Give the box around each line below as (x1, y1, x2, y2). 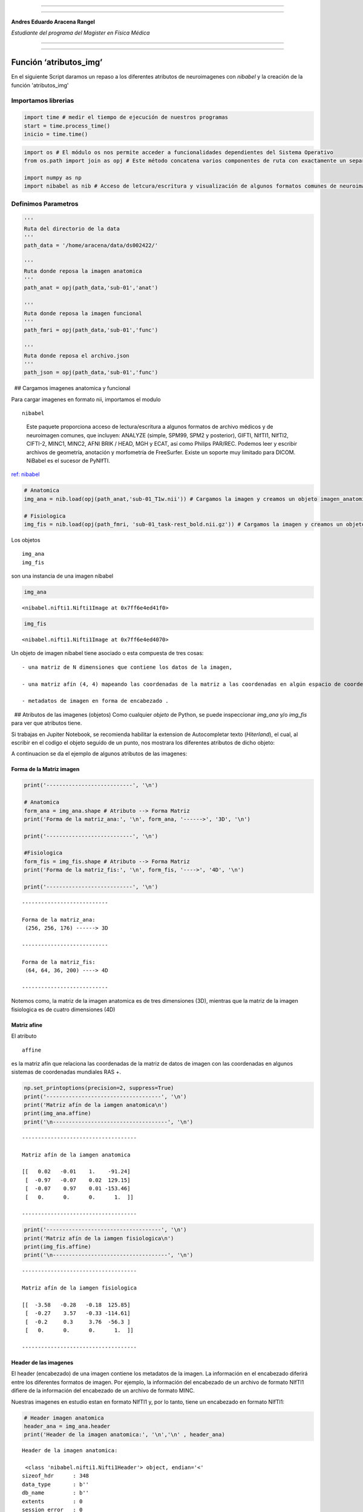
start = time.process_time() (24, 122, 111, 129)
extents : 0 (22, 1497, 83, 1505)
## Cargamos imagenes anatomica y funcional (14, 385, 131, 392)
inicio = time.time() (24, 131, 88, 138)
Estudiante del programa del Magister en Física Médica (11, 29, 150, 36)
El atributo (11, 1032, 37, 1040)
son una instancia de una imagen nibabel (11, 572, 114, 580)
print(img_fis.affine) (24, 1243, 91, 1250)
